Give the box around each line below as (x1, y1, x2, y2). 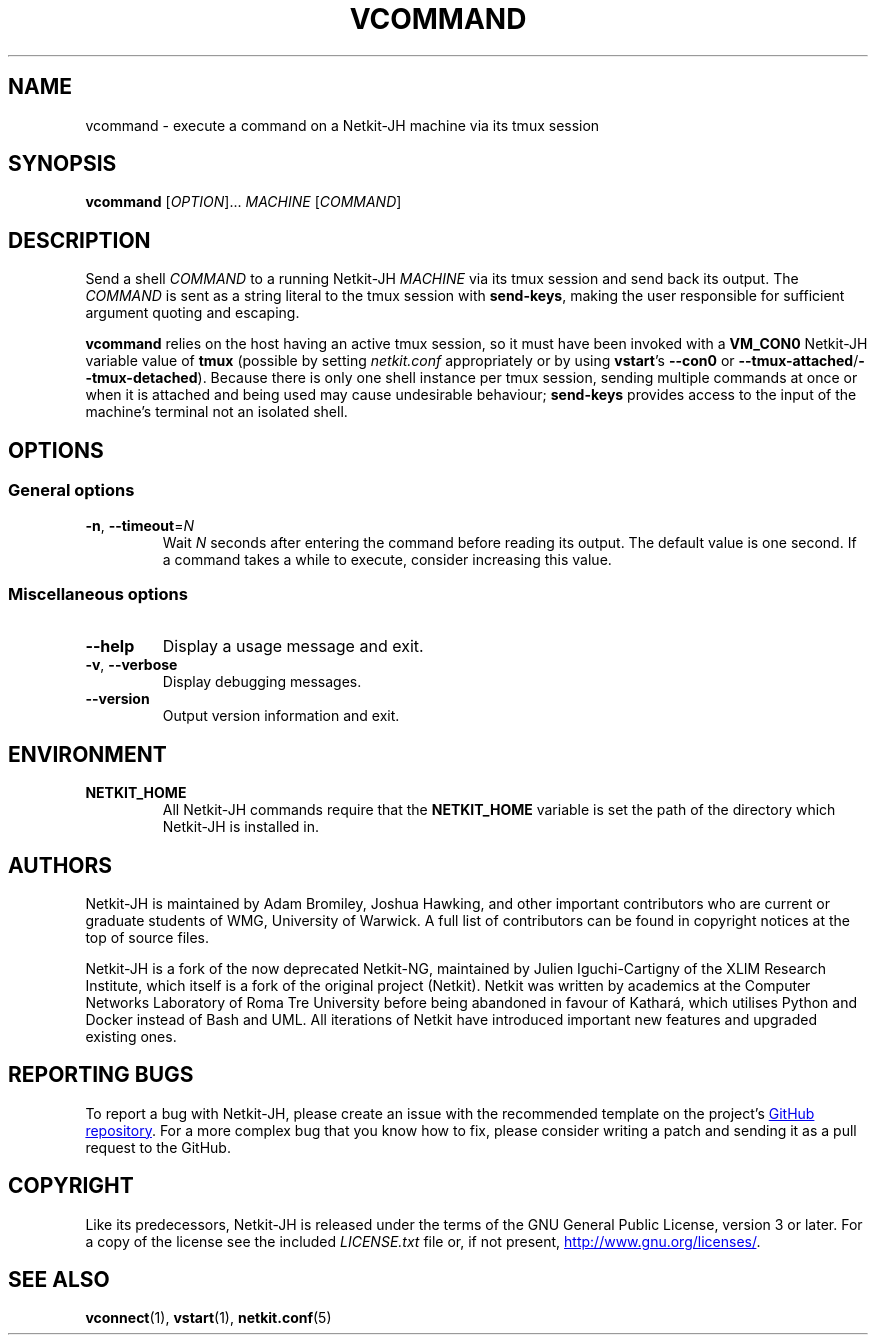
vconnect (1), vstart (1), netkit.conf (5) (85, 1309, 332, 1327)
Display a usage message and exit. (162, 636, 424, 657)
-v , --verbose (85, 656, 178, 674)
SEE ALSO (8, 1267, 110, 1293)
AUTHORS (8, 852, 113, 878)
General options (8, 480, 135, 501)
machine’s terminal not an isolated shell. (85, 403, 348, 421)
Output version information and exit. (162, 707, 400, 725)
